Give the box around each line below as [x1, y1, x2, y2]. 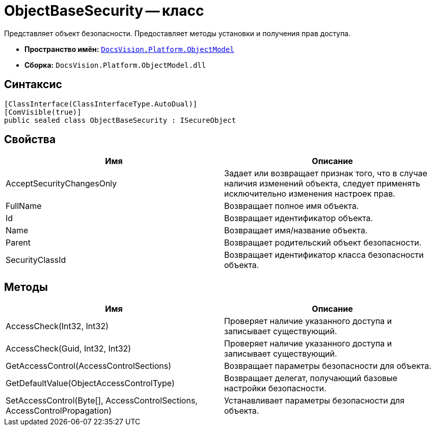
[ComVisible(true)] [4, 107, 81, 116]
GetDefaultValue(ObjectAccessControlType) [6, 378, 175, 389]
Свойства [4, 133, 56, 146]
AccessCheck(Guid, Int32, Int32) [6, 343, 131, 354]
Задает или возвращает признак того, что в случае [224, 168, 427, 179]
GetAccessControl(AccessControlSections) [6, 361, 171, 371]
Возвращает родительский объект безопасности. [224, 237, 422, 248]
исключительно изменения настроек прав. [224, 189, 395, 199]
